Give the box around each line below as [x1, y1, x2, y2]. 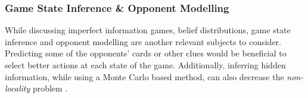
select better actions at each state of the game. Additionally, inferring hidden [5, 59, 286, 71]
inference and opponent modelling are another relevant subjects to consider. [5, 35, 282, 48]
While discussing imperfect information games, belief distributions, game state [5, 24, 291, 36]
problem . [32, 82, 68, 94]
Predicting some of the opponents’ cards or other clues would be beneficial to [5, 47, 287, 59]
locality [5, 82, 30, 94]
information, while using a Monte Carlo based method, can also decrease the [5, 70, 284, 83]
